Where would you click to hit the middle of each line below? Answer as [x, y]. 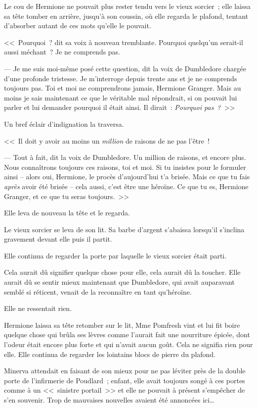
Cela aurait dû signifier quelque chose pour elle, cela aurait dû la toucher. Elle [122, 272]
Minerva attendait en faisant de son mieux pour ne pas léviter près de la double [125, 371]
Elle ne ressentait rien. [38, 308]
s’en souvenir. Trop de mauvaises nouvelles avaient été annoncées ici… [109, 400]
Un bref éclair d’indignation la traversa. [64, 124]
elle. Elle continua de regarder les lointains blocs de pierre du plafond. [110, 354]
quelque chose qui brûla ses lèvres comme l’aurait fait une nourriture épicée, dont [127, 334]
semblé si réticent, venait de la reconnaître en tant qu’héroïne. [98, 291]
